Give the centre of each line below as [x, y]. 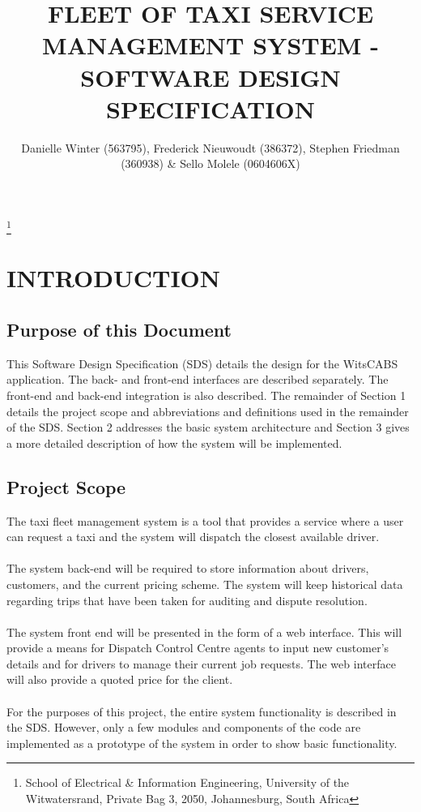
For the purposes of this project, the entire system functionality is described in [202, 711]
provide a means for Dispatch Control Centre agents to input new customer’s [198, 648]
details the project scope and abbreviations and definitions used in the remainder [208, 411]
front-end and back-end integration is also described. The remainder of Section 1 [206, 395]
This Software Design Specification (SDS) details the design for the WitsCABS [202, 363]
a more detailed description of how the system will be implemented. [174, 443]
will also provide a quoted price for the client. [120, 679]
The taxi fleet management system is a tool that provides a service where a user [205, 520]
